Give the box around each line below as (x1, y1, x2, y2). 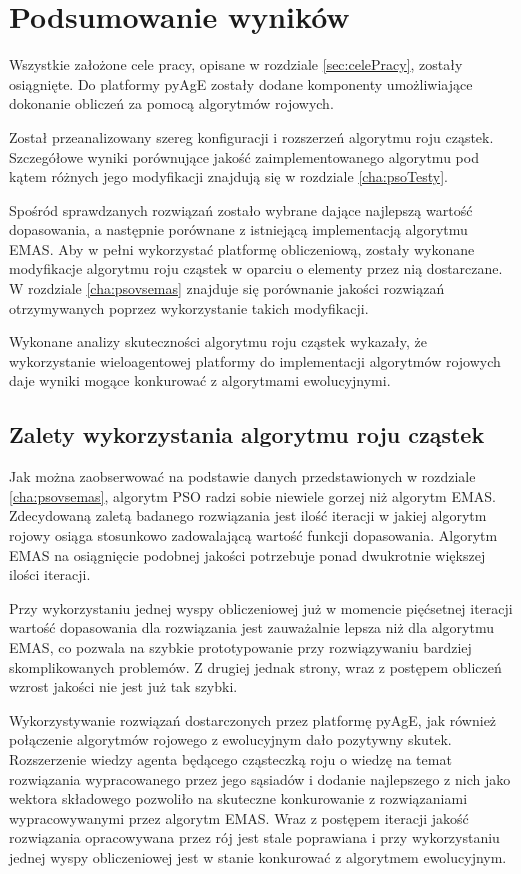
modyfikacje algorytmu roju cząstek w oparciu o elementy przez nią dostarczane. (9, 258, 503, 279)
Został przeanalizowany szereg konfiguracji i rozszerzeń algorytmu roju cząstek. (9, 126, 494, 147)
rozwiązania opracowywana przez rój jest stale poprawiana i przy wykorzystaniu (9, 827, 500, 848)
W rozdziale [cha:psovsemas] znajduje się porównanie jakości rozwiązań (9, 278, 445, 299)
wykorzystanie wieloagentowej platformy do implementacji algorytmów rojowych (9, 350, 501, 371)
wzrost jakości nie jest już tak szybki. (9, 676, 238, 697)
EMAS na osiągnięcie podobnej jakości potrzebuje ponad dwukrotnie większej (9, 544, 486, 565)
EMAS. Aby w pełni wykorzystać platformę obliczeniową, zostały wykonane (9, 238, 475, 259)
